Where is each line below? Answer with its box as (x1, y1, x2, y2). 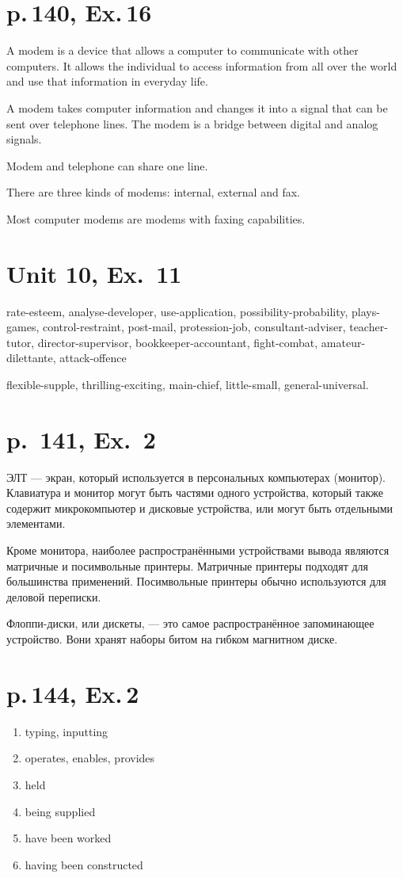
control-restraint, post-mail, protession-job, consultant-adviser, (42, 319, 346, 335)
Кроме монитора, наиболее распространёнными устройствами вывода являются (6, 542, 390, 559)
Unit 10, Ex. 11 (6, 257, 182, 289)
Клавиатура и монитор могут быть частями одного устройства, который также (6, 484, 384, 501)
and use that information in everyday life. (6, 73, 208, 90)
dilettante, (6, 349, 56, 366)
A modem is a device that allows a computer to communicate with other (6, 42, 359, 59)
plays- (352, 303, 380, 319)
